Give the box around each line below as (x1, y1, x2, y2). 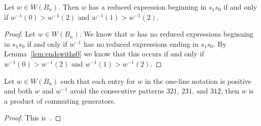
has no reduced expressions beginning (137, 28, 254, 39)
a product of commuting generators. (4, 95, 116, 106)
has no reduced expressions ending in (84, 38, 199, 49)
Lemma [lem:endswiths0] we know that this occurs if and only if (4, 48, 204, 59)
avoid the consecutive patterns (70, 85, 164, 96)
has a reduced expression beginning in (89, 2, 207, 12)
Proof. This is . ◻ (4, 112, 61, 123)
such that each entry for (60, 75, 135, 86)
